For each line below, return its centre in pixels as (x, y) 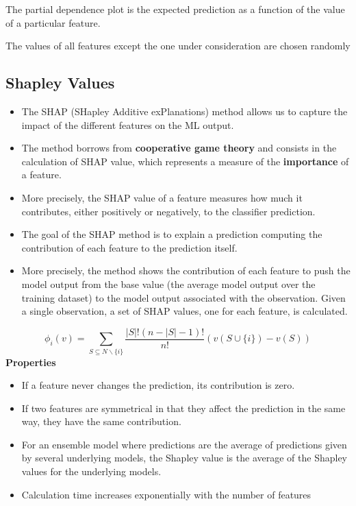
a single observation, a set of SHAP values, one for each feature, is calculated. (185, 311)
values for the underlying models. (91, 471)
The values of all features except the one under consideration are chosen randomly (178, 46)
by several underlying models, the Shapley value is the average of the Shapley (184, 458)
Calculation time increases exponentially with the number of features (166, 494)
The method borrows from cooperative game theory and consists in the (179, 148)
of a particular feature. (53, 22)
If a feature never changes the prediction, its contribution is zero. (158, 385)
